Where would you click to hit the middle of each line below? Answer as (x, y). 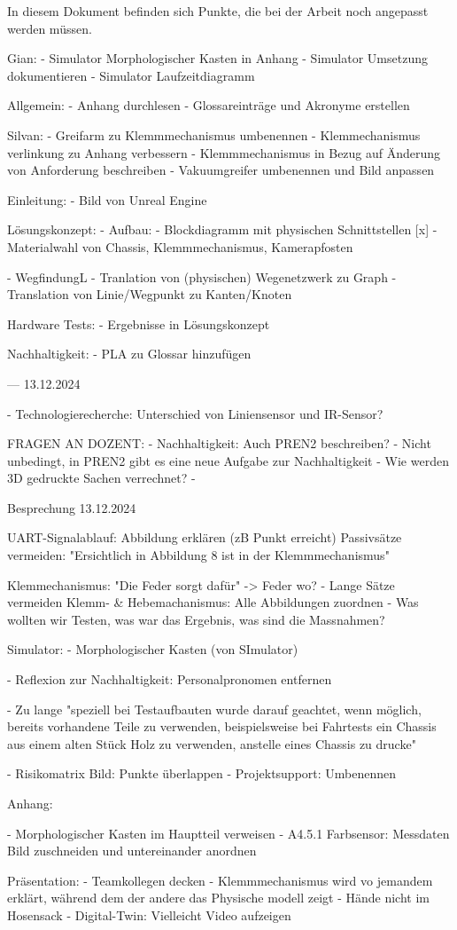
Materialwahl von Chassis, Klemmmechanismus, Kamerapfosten (180, 246)
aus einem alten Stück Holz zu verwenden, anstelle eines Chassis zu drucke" (212, 743)
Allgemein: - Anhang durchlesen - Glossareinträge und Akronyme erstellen (209, 105)
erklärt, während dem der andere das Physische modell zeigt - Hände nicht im (218, 898)
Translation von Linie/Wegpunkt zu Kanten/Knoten (150, 294)
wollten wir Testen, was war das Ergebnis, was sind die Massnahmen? (196, 619)
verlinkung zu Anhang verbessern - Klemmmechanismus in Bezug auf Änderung (224, 152)
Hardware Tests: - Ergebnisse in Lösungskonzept (139, 323)
